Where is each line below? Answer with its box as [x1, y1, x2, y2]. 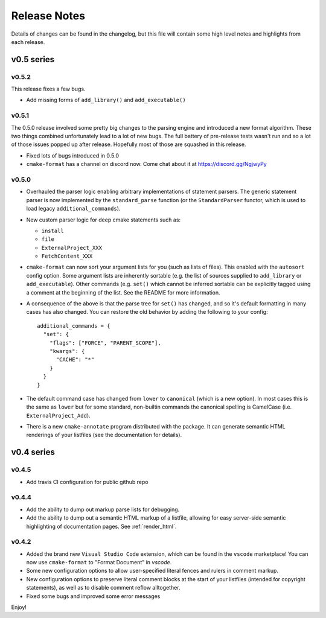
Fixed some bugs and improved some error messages [26, 592, 161, 600]
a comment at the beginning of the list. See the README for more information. [26, 288, 220, 296]
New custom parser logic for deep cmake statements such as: [26, 216, 181, 223]
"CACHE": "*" [56, 356, 95, 363]
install [41, 227, 65, 234]
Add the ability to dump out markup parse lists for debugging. [26, 506, 180, 513]
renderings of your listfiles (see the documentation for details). [26, 432, 182, 439]
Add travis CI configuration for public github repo [26, 478, 149, 485]
